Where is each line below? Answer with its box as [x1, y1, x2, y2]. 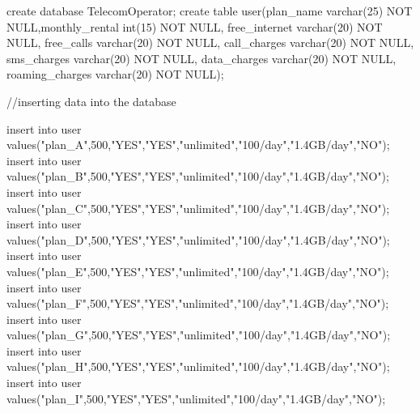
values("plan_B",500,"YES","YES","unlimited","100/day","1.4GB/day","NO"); [6, 168, 389, 185]
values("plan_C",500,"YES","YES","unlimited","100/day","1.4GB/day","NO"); [6, 199, 390, 216]
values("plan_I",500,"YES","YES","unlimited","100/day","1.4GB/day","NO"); [6, 390, 386, 407]
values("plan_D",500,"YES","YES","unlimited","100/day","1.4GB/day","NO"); [6, 231, 390, 248]
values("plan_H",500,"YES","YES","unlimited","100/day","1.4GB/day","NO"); [6, 358, 390, 375]
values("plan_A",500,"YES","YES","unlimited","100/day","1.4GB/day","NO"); [6, 136, 390, 153]
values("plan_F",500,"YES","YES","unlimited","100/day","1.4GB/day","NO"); [6, 295, 389, 312]
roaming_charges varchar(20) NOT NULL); [6, 66, 224, 83]
